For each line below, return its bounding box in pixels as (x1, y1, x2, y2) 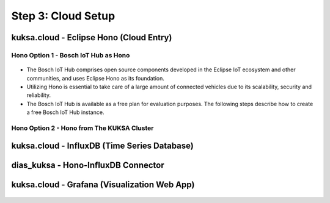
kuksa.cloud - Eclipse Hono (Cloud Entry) (11, 32, 172, 43)
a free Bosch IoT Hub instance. (26, 109, 105, 116)
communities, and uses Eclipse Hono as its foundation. (26, 74, 164, 82)
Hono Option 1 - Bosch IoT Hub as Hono (11, 51, 130, 59)
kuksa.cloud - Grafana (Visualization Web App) (11, 180, 195, 190)
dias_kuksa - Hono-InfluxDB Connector (11, 160, 164, 171)
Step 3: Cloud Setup (11, 9, 116, 23)
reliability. (26, 91, 51, 99)
